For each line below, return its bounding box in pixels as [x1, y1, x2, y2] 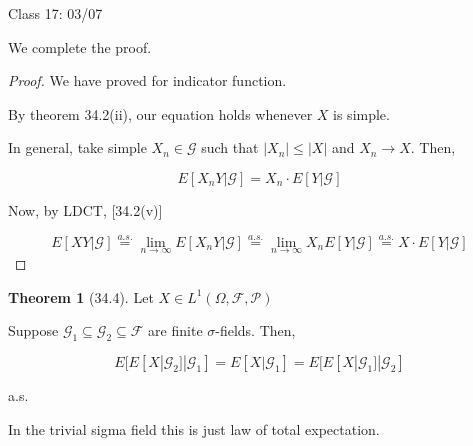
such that [201, 137, 259, 158]
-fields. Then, [215, 320, 296, 341]
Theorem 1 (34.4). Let [8, 286, 154, 307]
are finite [148, 320, 203, 341]
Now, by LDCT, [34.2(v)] [8, 199, 163, 220]
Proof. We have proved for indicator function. [8, 70, 287, 91]
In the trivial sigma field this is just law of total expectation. [8, 418, 380, 439]
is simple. [333, 103, 390, 124]
